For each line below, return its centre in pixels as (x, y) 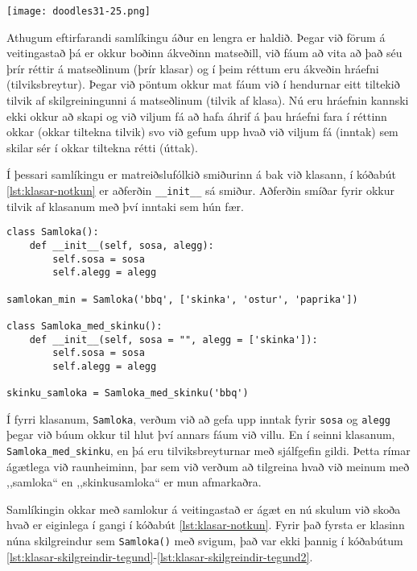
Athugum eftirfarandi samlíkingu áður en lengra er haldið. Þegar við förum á (196, 37)
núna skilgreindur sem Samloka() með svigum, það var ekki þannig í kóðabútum (205, 541)
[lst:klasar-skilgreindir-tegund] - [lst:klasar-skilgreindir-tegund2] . (160, 556)
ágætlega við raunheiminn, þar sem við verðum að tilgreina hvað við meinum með (208, 466)
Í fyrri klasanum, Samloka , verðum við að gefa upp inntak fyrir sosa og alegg (198, 418)
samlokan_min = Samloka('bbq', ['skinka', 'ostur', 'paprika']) (182, 299)
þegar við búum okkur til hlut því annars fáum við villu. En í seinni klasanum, (201, 434)
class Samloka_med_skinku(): (85, 326)
